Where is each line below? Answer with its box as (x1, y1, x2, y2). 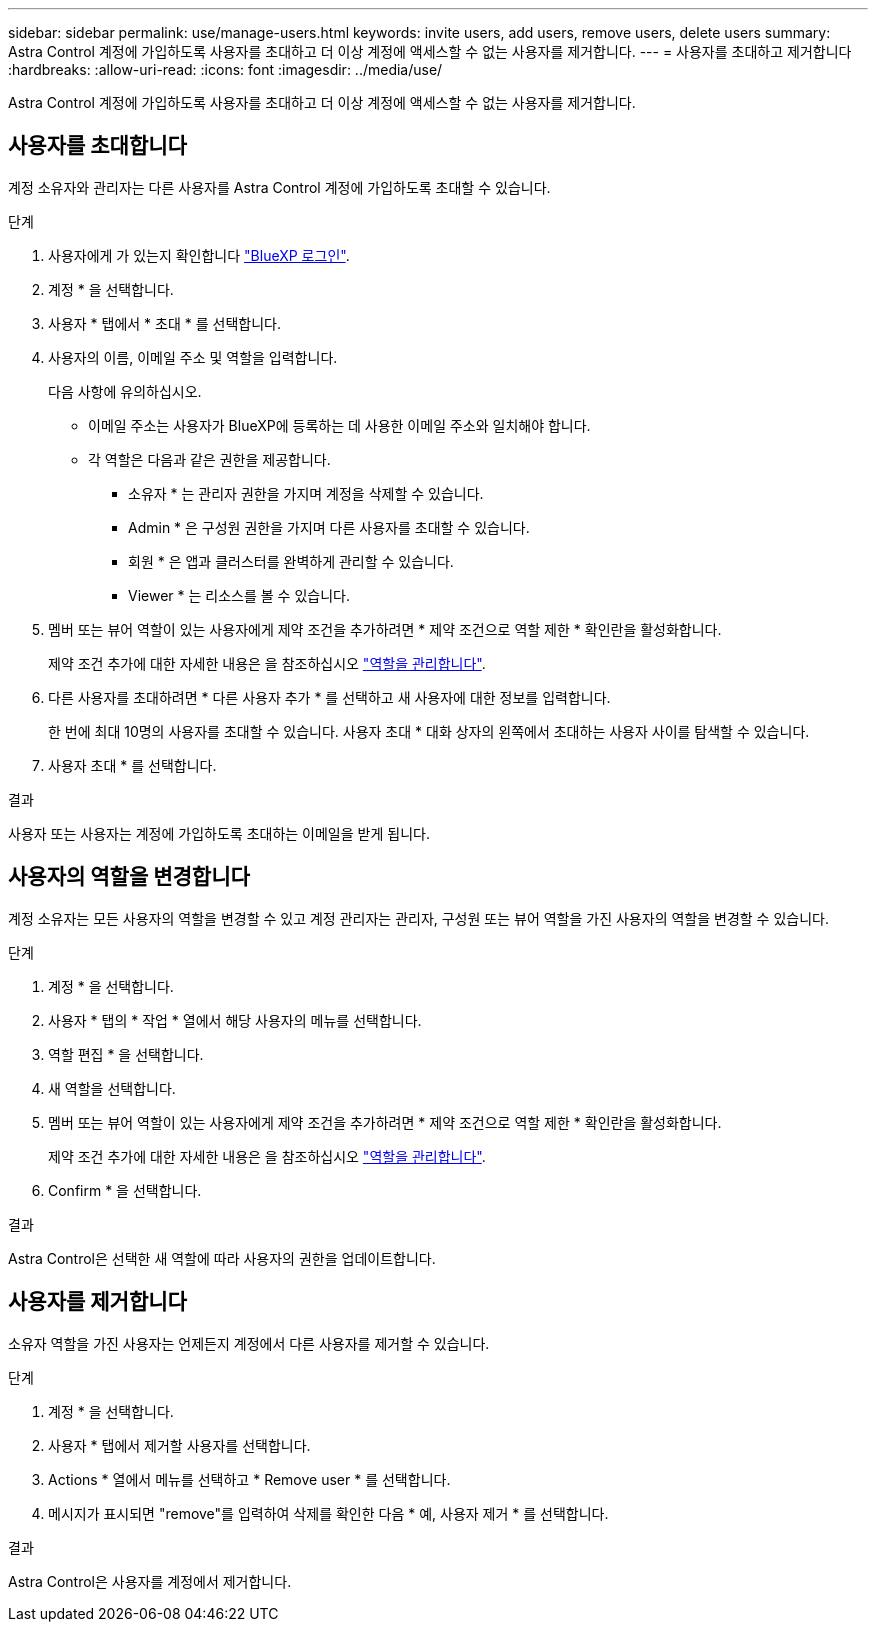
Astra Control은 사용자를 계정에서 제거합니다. (8, 1572, 292, 1590)
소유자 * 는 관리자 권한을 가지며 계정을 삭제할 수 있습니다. (128, 484, 484, 502)
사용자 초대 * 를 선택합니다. (48, 756, 217, 774)
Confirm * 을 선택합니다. (48, 1181, 202, 1199)
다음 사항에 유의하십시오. (48, 382, 202, 400)
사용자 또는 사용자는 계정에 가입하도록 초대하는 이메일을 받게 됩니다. (8, 824, 430, 842)
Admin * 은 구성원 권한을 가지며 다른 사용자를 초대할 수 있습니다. (128, 518, 530, 536)
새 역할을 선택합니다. (48, 1079, 176, 1097)
